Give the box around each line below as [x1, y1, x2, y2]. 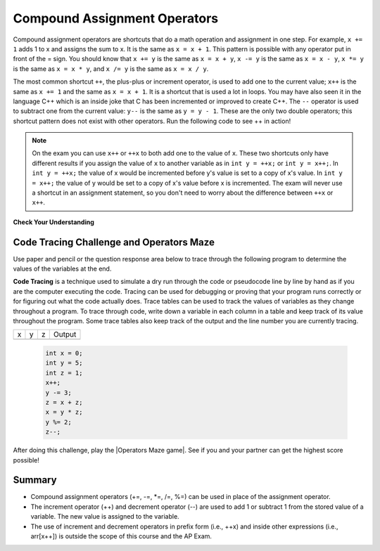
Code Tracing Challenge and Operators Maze [13, 236, 215, 248]
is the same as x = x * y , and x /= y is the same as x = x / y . [13, 64, 209, 73]
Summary [13, 474, 57, 486]
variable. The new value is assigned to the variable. [30, 512, 179, 521]
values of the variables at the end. [13, 264, 112, 273]
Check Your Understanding [13, 218, 94, 226]
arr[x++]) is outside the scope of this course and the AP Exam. [30, 532, 213, 540]
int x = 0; [45, 349, 83, 358]
